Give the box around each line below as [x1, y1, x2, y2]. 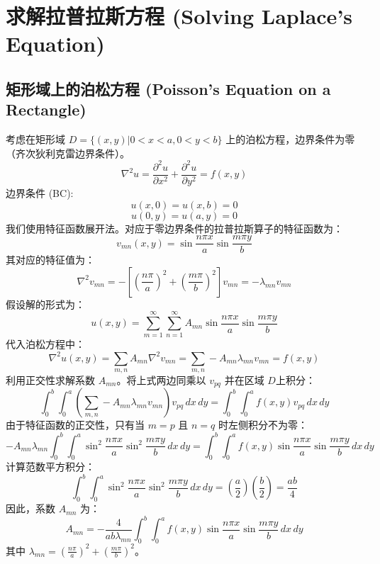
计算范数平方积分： [6, 459, 95, 474]
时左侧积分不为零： [218, 417, 308, 432]
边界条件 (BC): [6, 185, 74, 200]
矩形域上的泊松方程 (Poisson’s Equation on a [6, 77, 331, 99]
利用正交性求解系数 [6, 372, 95, 387]
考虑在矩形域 [6, 132, 65, 147]
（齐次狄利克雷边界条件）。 [6, 145, 130, 160]
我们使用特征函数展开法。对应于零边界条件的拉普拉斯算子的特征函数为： [6, 220, 343, 235]
